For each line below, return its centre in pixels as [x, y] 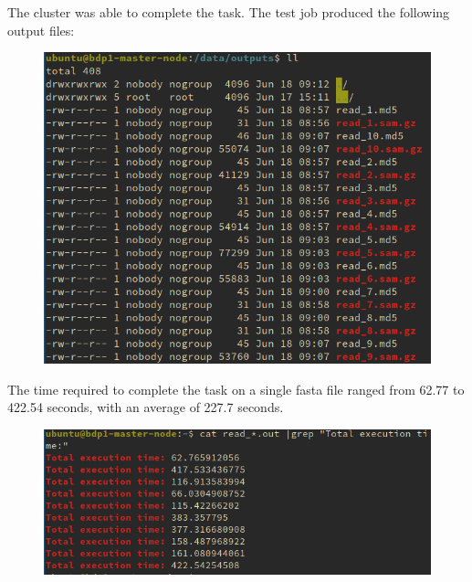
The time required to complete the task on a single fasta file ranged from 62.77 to [236, 389]
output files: [41, 30]
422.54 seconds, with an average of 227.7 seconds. [146, 407]
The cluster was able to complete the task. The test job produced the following [229, 12]
